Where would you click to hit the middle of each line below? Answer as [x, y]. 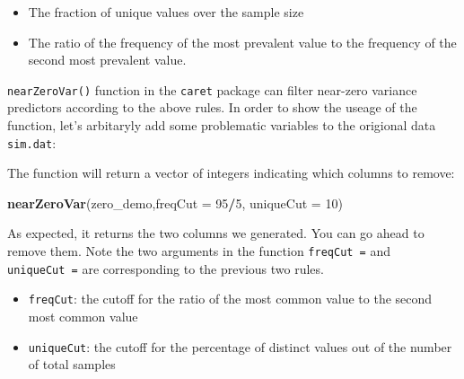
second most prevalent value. [107, 60]
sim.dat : [32, 142]
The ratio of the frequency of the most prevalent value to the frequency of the [242, 42]
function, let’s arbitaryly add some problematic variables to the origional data [222, 125]
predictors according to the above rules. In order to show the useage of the [212, 107]
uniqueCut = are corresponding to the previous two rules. [166, 268]
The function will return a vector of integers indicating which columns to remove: [231, 173]
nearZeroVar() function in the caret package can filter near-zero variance [212, 89]
